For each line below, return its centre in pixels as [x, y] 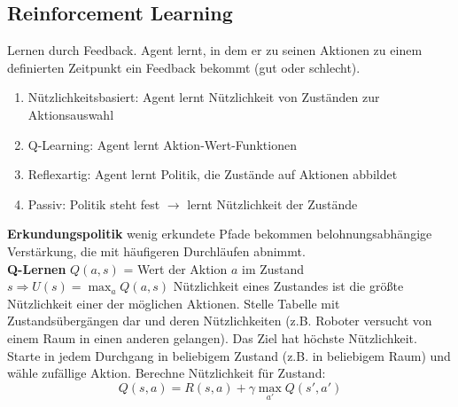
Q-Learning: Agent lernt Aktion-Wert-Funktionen [162, 144]
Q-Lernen [37, 268]
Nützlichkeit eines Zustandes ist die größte [288, 286]
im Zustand [273, 268]
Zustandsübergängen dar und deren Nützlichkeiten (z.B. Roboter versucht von [220, 321]
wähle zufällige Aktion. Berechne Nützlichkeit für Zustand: [167, 373]
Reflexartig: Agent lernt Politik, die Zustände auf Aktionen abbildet [213, 174]
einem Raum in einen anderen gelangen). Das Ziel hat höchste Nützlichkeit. [212, 337]
